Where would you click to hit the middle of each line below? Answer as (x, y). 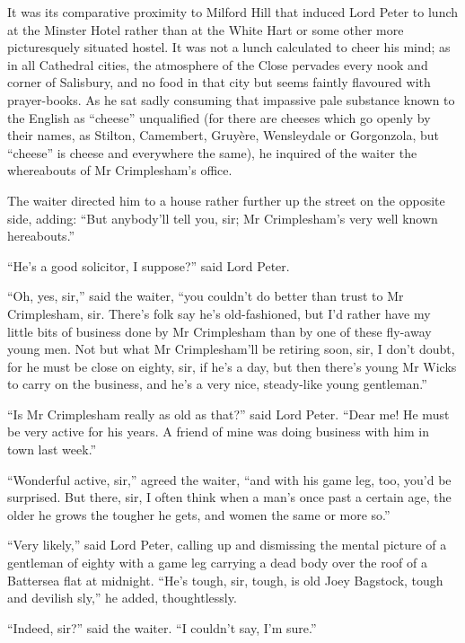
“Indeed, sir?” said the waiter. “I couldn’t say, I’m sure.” (162, 627)
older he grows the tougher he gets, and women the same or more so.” (199, 514)
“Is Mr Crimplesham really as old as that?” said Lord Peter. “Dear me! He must (228, 414)
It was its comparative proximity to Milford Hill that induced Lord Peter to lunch (233, 12)
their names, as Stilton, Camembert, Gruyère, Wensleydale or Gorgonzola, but (223, 135)
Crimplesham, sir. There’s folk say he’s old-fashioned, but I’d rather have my (219, 313)
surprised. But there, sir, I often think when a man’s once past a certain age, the (229, 497)
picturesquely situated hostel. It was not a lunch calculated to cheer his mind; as (229, 47)
